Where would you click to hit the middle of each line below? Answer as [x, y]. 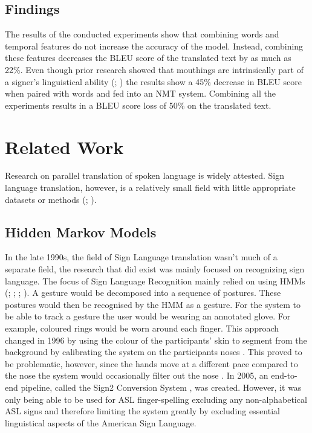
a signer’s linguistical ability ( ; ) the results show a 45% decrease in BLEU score [153, 81]
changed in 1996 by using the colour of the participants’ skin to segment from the [156, 340]
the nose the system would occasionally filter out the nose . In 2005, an [137, 375]
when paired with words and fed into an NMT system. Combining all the [140, 93]
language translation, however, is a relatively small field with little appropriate [150, 188]
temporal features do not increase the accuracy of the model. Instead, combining [154, 46]
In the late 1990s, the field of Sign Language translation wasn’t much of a [141, 257]
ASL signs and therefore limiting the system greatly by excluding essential [142, 411]
